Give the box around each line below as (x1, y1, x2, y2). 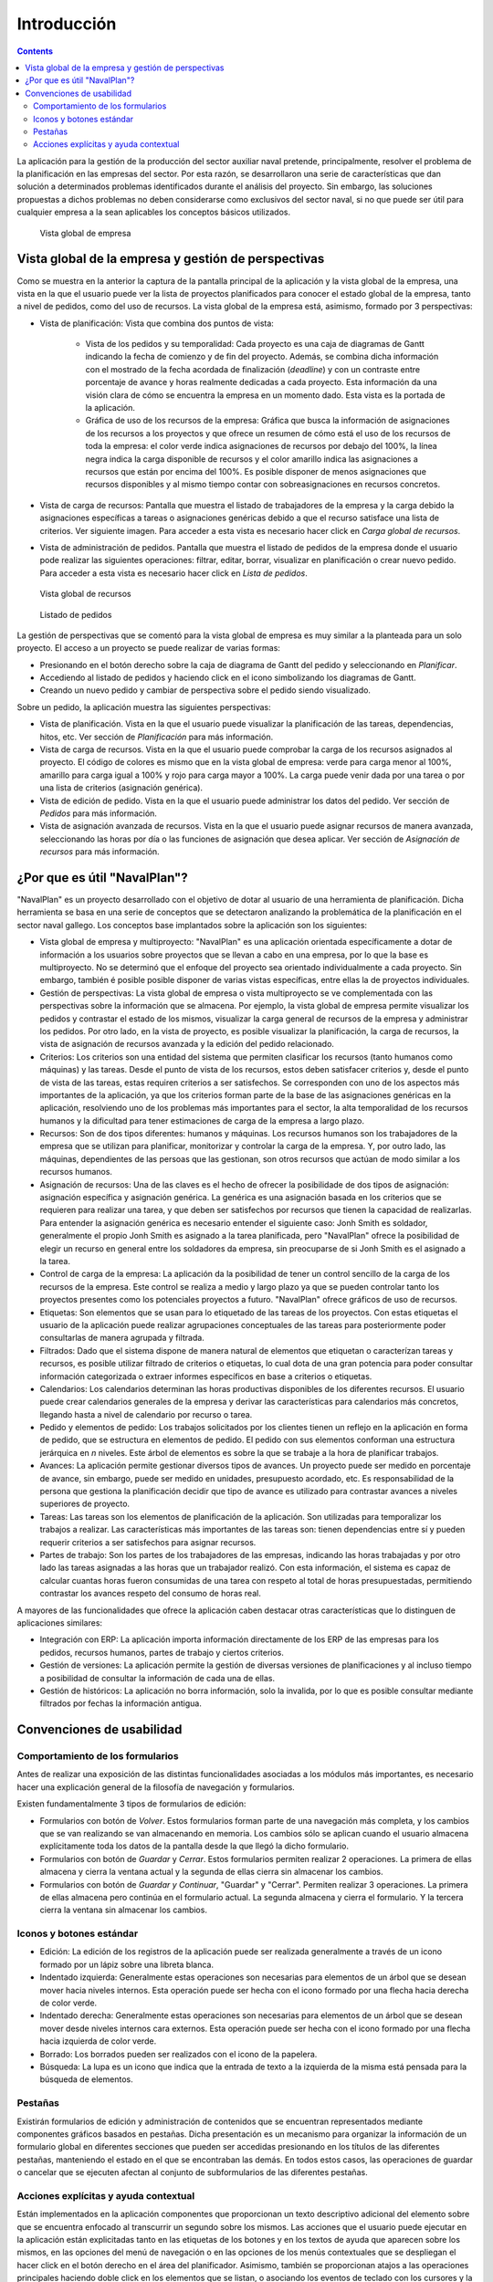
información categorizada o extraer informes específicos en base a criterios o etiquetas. (39, 1370, 372, 1382)
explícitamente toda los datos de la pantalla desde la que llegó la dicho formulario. (39, 1840, 349, 1852)
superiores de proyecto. (39, 1498, 131, 1510)
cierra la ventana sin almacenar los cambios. (39, 1904, 207, 1916)
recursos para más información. (39, 846, 160, 857)
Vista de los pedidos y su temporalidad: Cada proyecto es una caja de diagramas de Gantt (85, 339, 425, 350)
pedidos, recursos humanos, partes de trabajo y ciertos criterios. (39, 1647, 285, 1658)
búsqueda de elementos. (39, 2074, 133, 2085)
